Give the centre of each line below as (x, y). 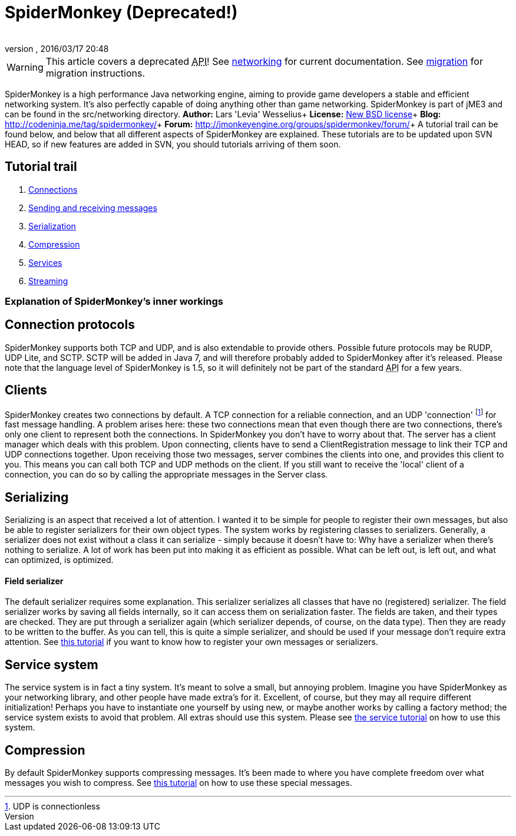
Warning (25, 67)
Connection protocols (70, 325)
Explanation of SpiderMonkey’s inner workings (114, 301)
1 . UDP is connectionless (52, 807)
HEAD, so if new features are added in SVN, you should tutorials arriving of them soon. (173, 144)
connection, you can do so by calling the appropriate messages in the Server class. (166, 475)
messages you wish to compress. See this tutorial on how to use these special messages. (178, 783)
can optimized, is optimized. (59, 560)
